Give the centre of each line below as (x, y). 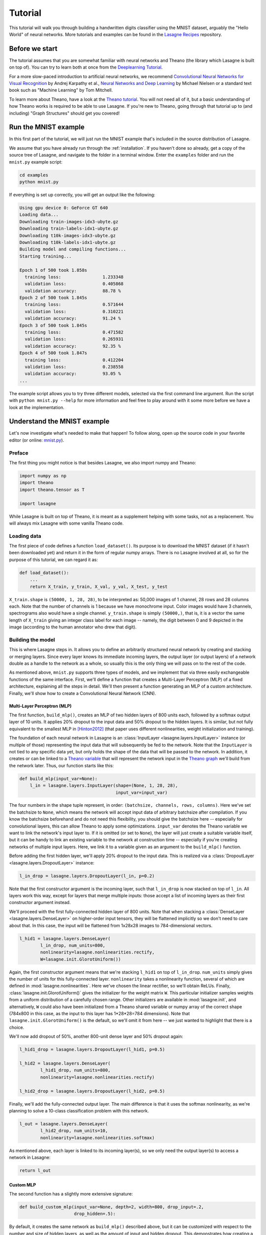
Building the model (32, 640)
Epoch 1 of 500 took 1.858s (53, 270)
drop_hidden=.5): (95, 1214)
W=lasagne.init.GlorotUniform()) (81, 959)
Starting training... (46, 256)
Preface (19, 453)
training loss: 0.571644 (74, 305)
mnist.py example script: (36, 162)
